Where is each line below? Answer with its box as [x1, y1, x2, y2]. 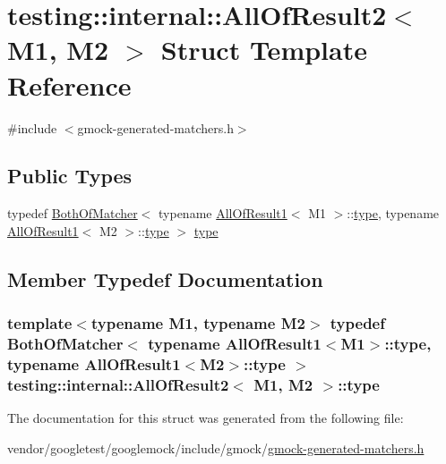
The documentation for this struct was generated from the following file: [7, 409, 404, 427]
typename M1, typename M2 [90, 312, 305, 334]
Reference [7, 66, 132, 103]
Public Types [7, 162, 133, 190]
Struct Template [160, 31, 367, 68]
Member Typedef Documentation [7, 265, 323, 292]
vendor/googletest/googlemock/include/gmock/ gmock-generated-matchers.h [7, 438, 425, 457]
